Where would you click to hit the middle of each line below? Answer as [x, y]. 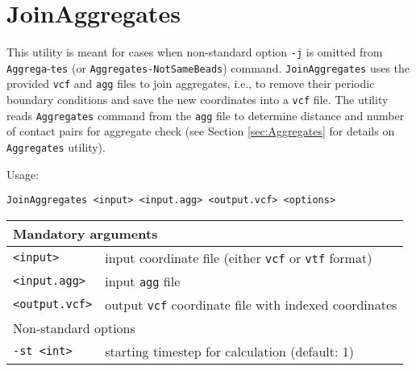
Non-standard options [74, 327]
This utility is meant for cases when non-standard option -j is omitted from [195, 52]
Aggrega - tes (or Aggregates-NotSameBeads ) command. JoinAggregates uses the [208, 67]
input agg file [143, 281]
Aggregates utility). [56, 147]
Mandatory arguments [85, 233]
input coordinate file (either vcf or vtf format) [239, 257]
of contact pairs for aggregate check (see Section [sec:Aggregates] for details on [201, 131]
